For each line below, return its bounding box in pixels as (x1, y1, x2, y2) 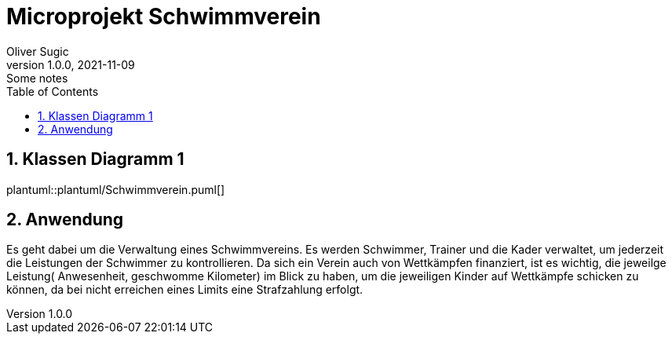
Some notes (6, 71, 68, 85)
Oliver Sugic (6, 44, 69, 58)
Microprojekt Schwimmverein (6, 3, 321, 30)
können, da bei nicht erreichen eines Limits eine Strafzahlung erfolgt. (6, 283, 363, 297)
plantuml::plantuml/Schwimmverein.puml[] (6, 182, 225, 196)
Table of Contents (6, 84, 99, 98)
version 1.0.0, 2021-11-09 (6, 57, 135, 71)
